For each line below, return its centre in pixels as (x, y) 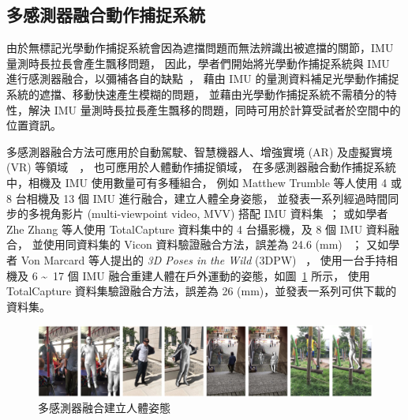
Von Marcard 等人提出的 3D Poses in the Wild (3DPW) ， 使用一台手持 (204, 259)
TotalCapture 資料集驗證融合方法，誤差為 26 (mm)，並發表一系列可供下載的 (202, 291)
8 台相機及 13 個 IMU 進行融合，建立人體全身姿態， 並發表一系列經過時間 (197, 198)
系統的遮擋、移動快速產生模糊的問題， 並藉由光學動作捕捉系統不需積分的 (196, 94)
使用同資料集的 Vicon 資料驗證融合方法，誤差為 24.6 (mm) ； (203, 244)
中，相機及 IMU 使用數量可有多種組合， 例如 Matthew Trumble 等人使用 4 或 (204, 182)
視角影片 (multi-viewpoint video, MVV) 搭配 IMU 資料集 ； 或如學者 (213, 214)
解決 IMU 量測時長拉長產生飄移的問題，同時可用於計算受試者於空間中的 (214, 109)
